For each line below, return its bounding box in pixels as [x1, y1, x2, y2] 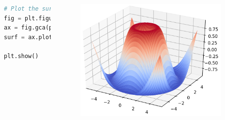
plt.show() [4, 52, 39, 60]
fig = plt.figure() [4, 15, 66, 22]
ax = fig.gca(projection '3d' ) [4, 24, 105, 31]
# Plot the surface [4, 5, 66, 12]
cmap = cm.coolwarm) [83, 43, 143, 50]
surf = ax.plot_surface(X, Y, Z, [4, 33, 111, 41]
